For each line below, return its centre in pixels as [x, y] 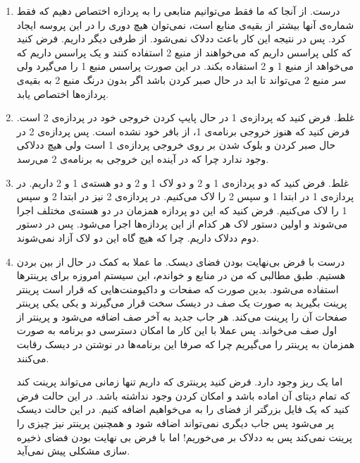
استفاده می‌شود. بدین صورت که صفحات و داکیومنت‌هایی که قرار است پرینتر [178, 289]
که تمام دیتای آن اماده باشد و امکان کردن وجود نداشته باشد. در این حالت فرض [183, 395]
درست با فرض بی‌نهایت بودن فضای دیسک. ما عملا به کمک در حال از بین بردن [181, 261]
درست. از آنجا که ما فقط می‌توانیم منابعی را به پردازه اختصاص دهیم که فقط [178, 11]
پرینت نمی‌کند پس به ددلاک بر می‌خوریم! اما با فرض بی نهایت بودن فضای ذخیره [184, 437]
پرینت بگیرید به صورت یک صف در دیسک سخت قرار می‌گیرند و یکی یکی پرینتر [182, 303]
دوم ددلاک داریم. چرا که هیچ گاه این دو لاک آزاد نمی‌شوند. [138, 237]
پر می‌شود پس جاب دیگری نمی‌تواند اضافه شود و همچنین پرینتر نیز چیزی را [175, 423]
